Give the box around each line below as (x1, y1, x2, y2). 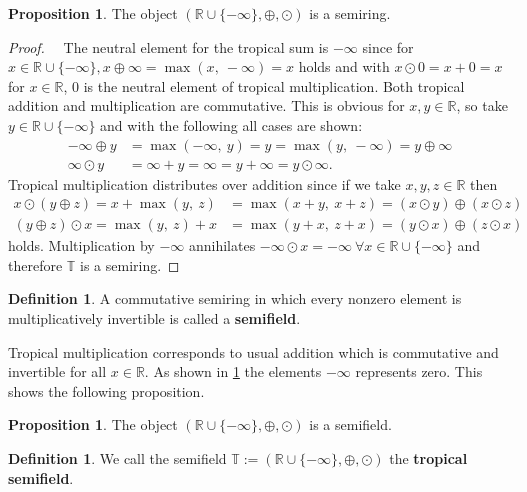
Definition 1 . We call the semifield (8, 448, 227, 469)
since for (362, 36, 414, 57)
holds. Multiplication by (8, 235, 155, 256)
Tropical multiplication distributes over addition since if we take (8, 173, 401, 194)
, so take (456, 95, 508, 116)
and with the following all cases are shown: (100, 114, 363, 135)
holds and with (298, 56, 390, 77)
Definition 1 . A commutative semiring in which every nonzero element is (8, 288, 462, 309)
